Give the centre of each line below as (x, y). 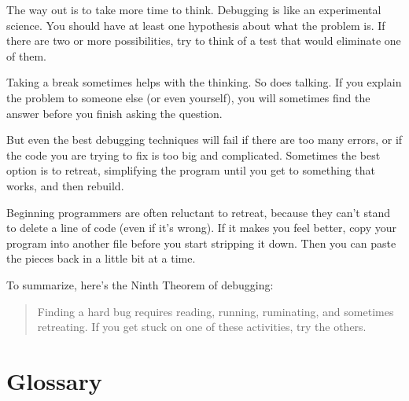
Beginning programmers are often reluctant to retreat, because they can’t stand (198, 212)
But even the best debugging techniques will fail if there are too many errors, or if (204, 140)
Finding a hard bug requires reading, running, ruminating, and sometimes (216, 311)
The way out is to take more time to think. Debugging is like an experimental (194, 9)
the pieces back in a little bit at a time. (101, 258)
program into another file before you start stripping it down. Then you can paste (201, 243)
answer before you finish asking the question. (114, 113)
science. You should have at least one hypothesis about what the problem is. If (196, 25)
